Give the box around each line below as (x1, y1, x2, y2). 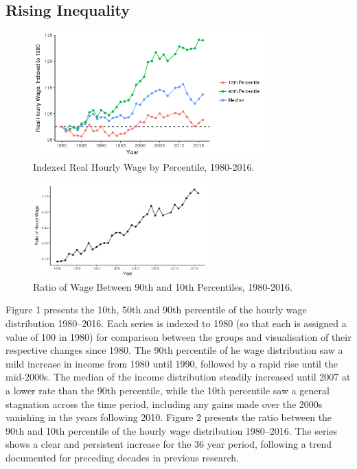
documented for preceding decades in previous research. (5, 450, 239, 464)
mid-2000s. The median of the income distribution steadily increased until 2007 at (5, 370, 351, 384)
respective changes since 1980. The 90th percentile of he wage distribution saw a (5, 343, 343, 357)
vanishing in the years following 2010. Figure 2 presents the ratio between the (5, 410, 332, 424)
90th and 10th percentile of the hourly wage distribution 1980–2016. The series (5, 423, 338, 437)
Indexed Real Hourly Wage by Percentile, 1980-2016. (33, 160, 255, 173)
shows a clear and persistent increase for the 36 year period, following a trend (5, 437, 332, 451)
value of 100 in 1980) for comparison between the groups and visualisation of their (5, 329, 352, 344)
